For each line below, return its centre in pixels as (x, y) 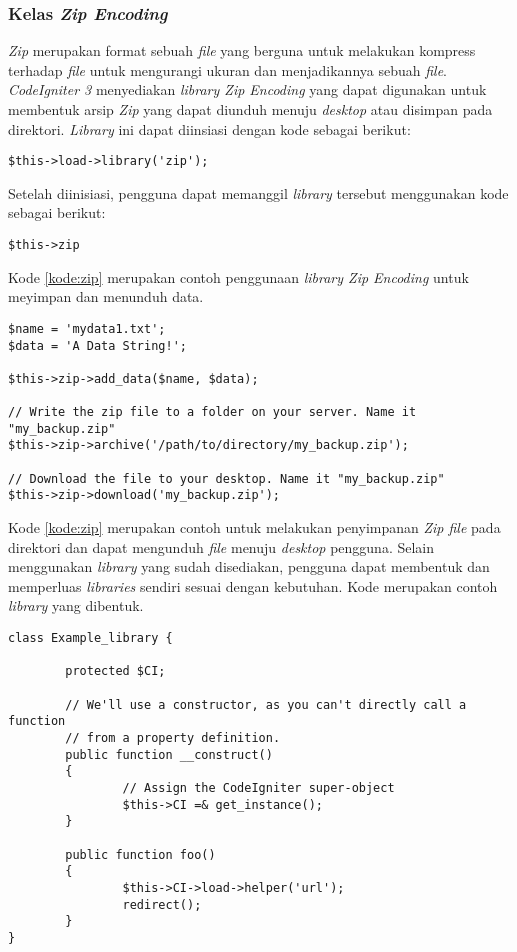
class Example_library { (90, 638)
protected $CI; (115, 671)
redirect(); (162, 904)
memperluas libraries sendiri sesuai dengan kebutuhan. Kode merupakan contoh (253, 585)
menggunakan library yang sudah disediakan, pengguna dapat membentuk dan (249, 566)
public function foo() (140, 854)
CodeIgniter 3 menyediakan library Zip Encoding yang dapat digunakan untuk (247, 89)
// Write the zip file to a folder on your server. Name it (212, 412)
